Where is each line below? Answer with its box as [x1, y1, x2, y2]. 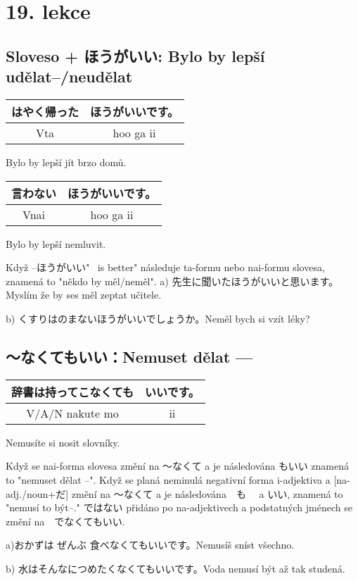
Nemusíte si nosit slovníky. [6, 435, 120, 449]
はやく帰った [11, 103, 79, 120]
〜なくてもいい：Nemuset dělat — [6, 345, 253, 367]
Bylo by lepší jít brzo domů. [6, 154, 127, 169]
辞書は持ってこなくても [11, 383, 134, 400]
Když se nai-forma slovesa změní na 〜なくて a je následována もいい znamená [6, 458, 350, 473]
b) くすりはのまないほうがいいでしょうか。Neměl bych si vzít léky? [6, 311, 310, 325]
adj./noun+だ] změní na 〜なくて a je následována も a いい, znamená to [6, 486, 343, 501]
